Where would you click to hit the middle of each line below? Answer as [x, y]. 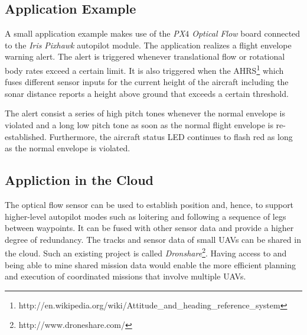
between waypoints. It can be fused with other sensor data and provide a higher [149, 228]
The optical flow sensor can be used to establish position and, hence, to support [149, 204]
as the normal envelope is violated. [68, 148]
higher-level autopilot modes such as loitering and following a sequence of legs [146, 216]
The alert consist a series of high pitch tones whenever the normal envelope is [145, 113]
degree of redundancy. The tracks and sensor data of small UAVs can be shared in [153, 239]
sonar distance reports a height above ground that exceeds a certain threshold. [147, 93]
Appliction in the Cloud [79, 180]
